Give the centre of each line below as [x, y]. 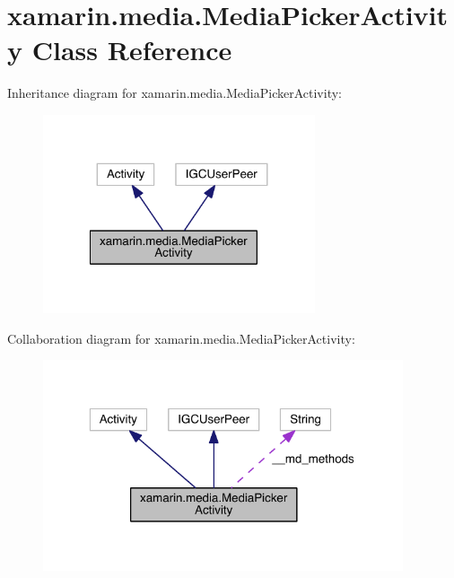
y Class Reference [120, 50]
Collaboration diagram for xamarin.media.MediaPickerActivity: [181, 338]
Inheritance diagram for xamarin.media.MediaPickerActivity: [175, 93]
